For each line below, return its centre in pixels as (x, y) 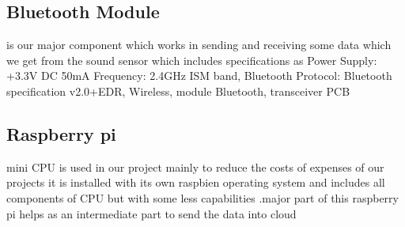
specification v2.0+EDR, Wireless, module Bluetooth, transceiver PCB (178, 91)
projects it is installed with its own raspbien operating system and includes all (196, 182)
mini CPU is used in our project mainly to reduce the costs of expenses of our (195, 166)
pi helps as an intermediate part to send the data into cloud (151, 213)
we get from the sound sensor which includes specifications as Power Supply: (192, 60)
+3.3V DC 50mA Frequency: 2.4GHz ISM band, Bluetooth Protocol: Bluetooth (199, 76)
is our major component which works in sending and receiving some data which (199, 45)
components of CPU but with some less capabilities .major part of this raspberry (202, 197)
